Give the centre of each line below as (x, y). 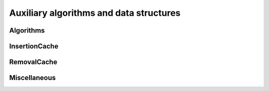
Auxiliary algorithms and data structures (95, 13)
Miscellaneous (32, 78)
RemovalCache (33, 62)
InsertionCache (34, 46)
